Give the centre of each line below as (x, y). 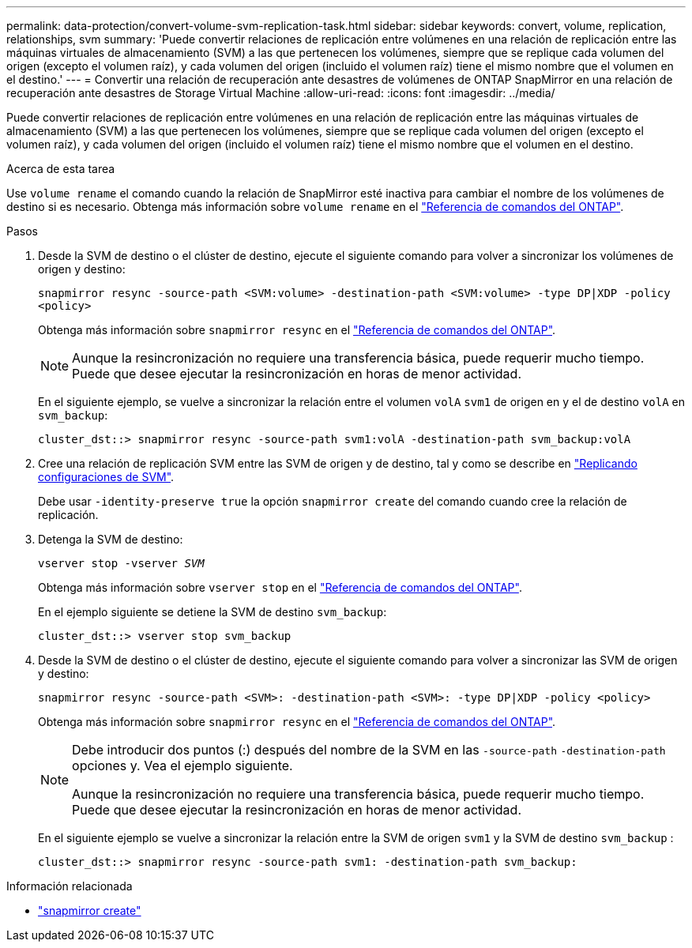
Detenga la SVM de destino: (111, 539)
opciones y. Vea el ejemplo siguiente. (182, 766)
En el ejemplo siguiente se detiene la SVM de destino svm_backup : (212, 612)
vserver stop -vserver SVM (121, 563)
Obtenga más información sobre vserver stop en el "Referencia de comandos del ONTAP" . (280, 587)
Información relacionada (70, 886)
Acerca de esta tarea (61, 169)
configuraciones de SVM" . (106, 477)
